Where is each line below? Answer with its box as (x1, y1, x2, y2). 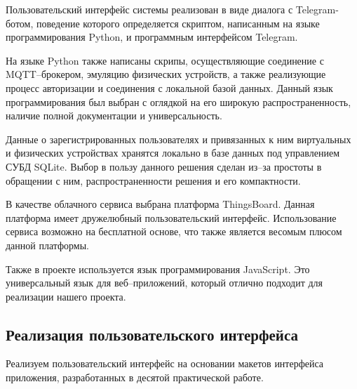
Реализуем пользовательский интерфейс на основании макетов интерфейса (6, 356, 324, 371)
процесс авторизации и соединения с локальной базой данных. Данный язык (6, 80, 333, 95)
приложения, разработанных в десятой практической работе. (6, 370, 264, 385)
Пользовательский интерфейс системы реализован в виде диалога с (6, 2, 293, 16)
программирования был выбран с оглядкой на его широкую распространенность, (6, 94, 351, 109)
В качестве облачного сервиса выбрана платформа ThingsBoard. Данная (6, 197, 315, 211)
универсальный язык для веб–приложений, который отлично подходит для (6, 275, 323, 290)
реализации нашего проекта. (6, 289, 126, 303)
